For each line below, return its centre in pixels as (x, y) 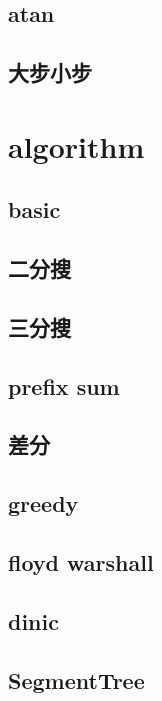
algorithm (76, 145)
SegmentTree (76, 679)
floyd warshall (81, 562)
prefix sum (64, 385)
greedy (43, 503)
